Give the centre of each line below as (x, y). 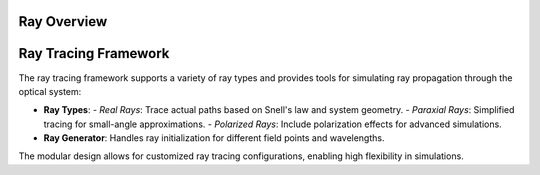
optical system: (50, 91)
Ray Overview (63, 21)
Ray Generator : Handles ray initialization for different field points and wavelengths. (214, 138)
